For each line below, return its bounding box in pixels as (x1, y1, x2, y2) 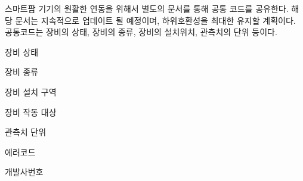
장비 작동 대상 (5, 105, 57, 118)
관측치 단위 (5, 126, 47, 138)
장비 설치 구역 (5, 85, 57, 98)
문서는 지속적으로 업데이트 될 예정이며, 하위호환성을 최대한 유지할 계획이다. (15, 14, 296, 26)
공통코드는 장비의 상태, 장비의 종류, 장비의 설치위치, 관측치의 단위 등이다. (5, 26, 277, 38)
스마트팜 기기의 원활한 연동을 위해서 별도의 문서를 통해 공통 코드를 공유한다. (5, 2, 289, 14)
